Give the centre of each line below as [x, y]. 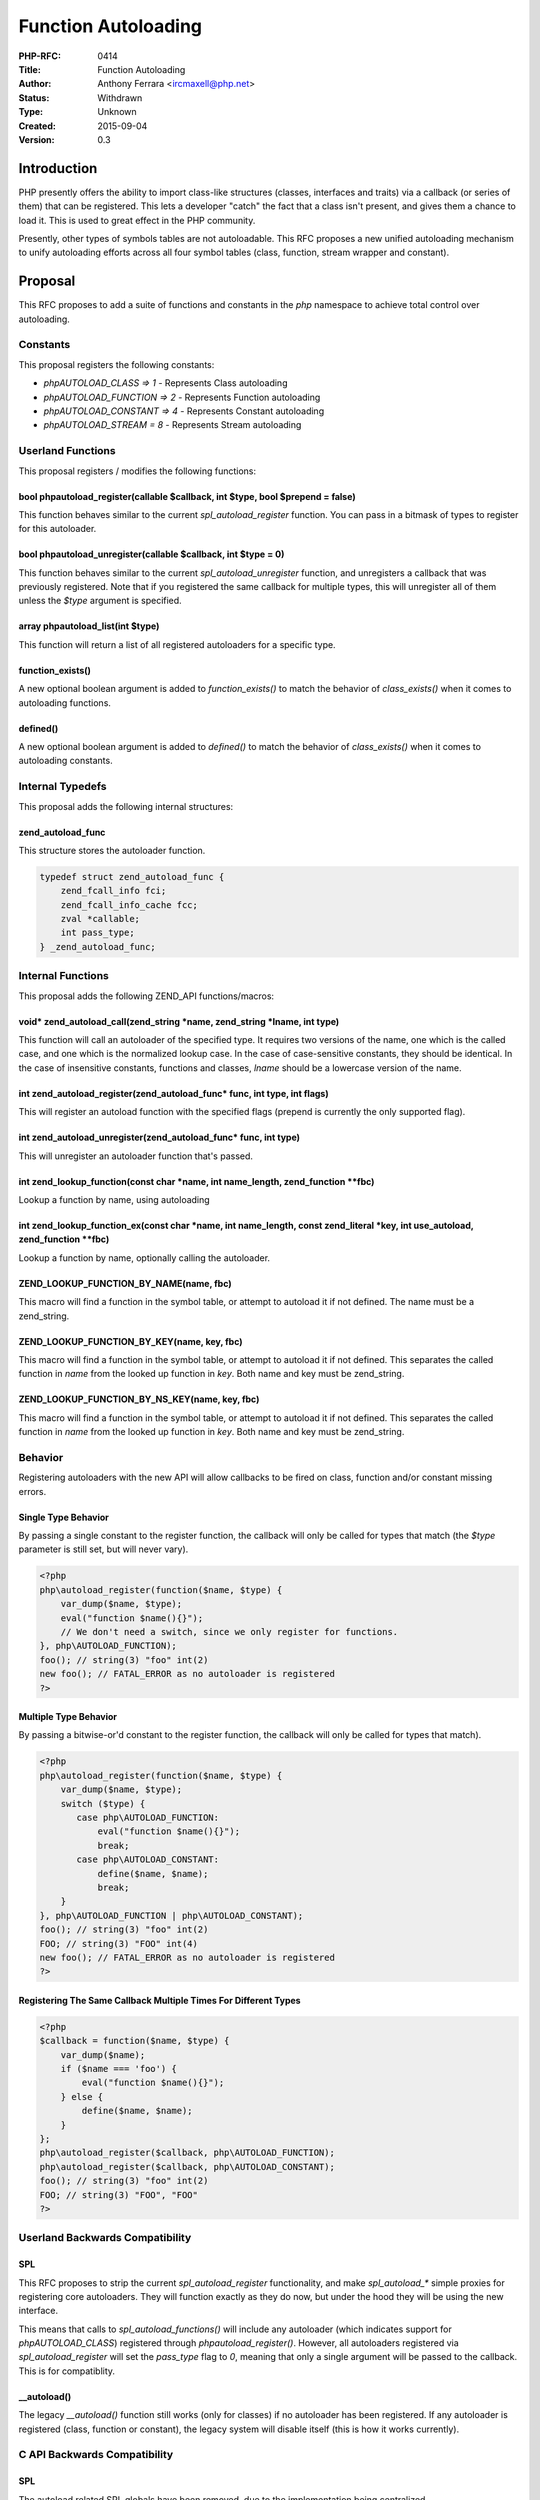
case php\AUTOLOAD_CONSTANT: [148, 1859]
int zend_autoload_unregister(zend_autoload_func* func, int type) [159, 1137]
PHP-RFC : [40, 56]
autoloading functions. [65, 702]
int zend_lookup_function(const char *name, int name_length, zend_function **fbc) [196, 1181]
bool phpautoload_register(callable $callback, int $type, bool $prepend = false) [187, 496]
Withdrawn [120, 97]
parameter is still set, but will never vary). [103, 1549]
